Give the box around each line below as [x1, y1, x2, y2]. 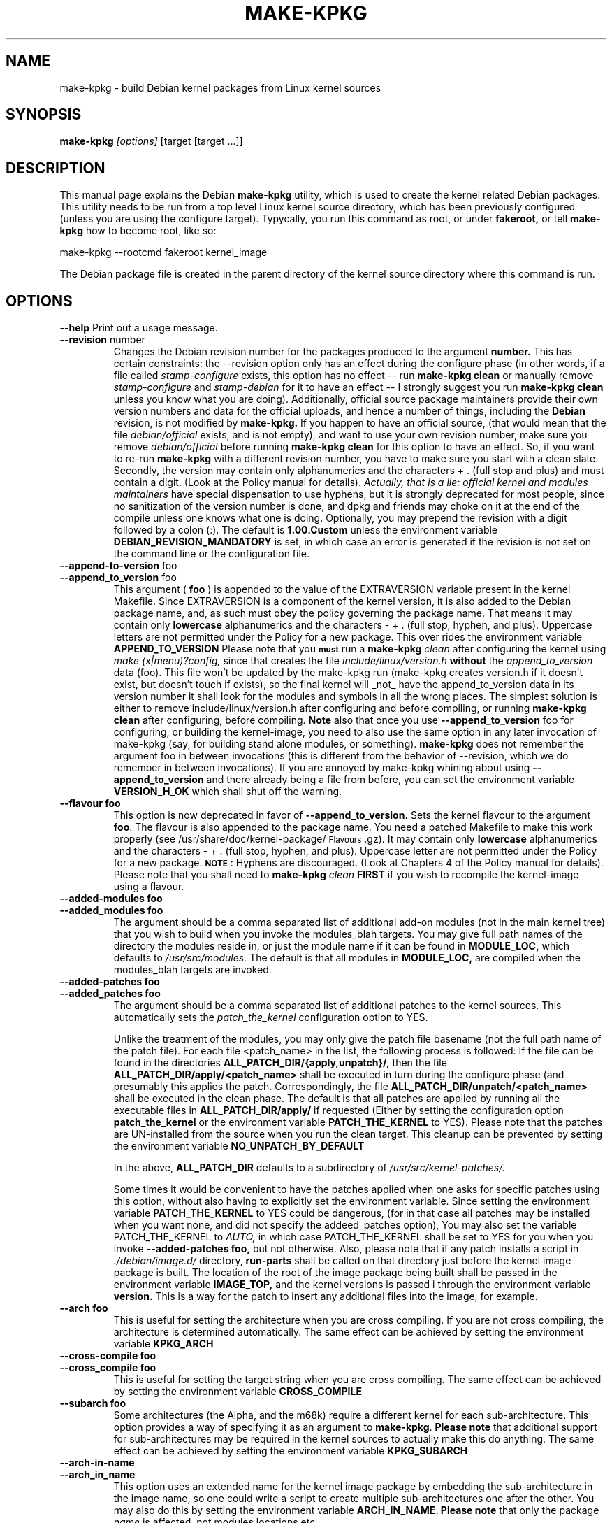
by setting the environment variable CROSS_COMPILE [113, 1385, 362, 1398]
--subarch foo [59, 1397, 126, 1410]
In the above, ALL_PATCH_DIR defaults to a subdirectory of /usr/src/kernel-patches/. [113, 1161, 505, 1174]
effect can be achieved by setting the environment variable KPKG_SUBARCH [113, 1445, 468, 1457]
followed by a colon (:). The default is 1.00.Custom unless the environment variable [113, 524, 498, 536]
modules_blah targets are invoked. [113, 964, 272, 976]
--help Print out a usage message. [59, 322, 218, 334]
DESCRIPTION [6, 159, 105, 177]
